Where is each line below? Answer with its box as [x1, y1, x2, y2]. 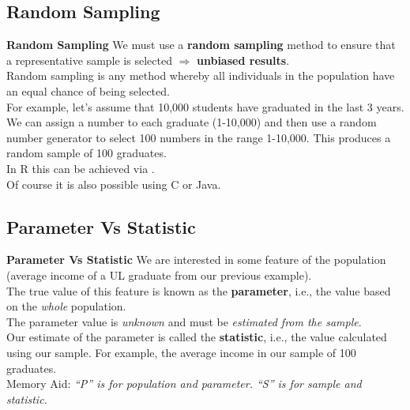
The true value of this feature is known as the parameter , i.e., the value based [6, 282, 391, 299]
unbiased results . [197, 51, 290, 68]
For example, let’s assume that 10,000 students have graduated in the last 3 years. [6, 98, 404, 115]
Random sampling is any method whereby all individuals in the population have [6, 67, 395, 84]
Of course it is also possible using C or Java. [6, 175, 221, 192]
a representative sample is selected [6, 51, 172, 68]
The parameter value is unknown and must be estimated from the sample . [6, 313, 362, 329]
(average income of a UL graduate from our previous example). [6, 266, 312, 283]
